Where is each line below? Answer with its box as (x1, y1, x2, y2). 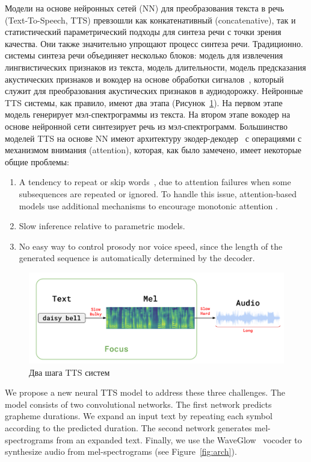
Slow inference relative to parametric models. (19, 220, 185, 232)
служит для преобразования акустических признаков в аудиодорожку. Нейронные (5, 84, 303, 97)
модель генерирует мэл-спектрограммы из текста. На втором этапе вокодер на (5, 108, 291, 121)
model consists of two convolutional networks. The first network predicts (5, 397, 272, 410)
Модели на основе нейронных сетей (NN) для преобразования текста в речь (5, 2, 285, 14)
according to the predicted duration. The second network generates (5, 421, 252, 434)
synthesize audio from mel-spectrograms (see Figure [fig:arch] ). (5, 445, 237, 458)
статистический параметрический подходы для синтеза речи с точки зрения (5, 25, 282, 38)
